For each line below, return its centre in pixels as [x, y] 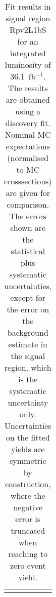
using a [28, 111]
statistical [28, 251]
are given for [28, 193]
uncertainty [28, 402]
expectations [28, 146]
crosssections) [28, 181]
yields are [28, 449]
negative [28, 507]
